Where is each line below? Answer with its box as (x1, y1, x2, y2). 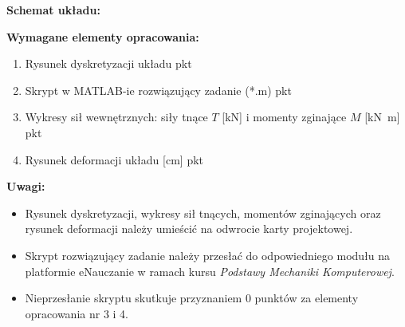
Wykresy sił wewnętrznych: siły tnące (25, 108, 208, 125)
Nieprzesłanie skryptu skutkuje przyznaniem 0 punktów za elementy (25, 290, 359, 306)
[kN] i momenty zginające (222, 108, 347, 125)
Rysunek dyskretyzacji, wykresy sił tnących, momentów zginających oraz (25, 204, 381, 221)
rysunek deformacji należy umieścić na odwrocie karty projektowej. (25, 220, 353, 237)
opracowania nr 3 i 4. (25, 305, 128, 321)
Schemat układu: (6, 2, 100, 18)
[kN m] (364, 108, 400, 125)
